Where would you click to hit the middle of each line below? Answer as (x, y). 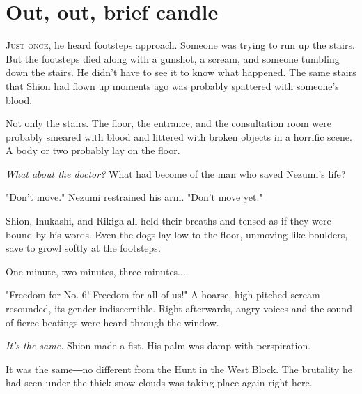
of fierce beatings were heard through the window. (112, 322)
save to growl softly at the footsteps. (83, 248)
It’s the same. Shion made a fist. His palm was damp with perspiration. (158, 346)
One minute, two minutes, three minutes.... (97, 271)
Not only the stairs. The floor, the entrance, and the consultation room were (168, 123)
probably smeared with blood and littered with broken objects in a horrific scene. (179, 136)
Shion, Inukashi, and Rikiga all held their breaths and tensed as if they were (168, 221)
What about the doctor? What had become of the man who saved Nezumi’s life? (176, 173)
